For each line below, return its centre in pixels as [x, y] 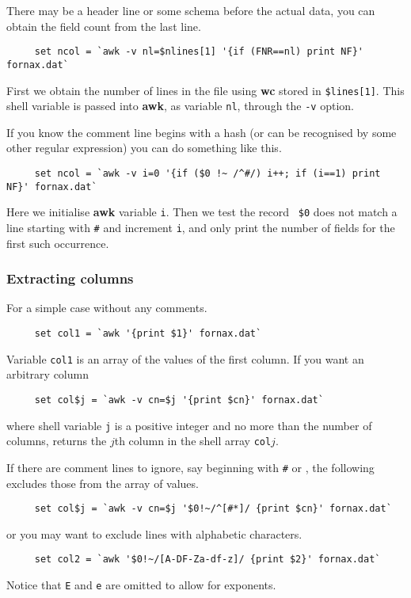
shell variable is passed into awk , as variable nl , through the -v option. [180, 106]
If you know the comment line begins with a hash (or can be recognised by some [202, 132]
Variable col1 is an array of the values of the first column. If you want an [185, 358]
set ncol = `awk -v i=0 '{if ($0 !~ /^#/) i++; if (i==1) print [207, 173]
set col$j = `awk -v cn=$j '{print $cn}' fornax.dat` [179, 400]
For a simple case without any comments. [107, 308]
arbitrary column [48, 374]
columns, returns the [57, 441]
